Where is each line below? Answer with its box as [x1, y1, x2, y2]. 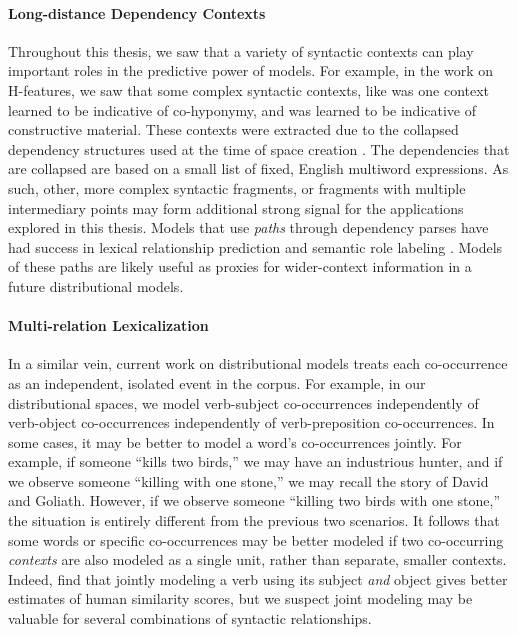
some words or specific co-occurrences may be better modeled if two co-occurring [8, 529, 504, 550]
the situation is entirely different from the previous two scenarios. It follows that [8, 510, 500, 531]
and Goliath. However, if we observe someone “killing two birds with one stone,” [8, 490, 501, 511]
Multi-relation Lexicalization [8, 315, 209, 336]
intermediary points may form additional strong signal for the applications [8, 197, 464, 218]
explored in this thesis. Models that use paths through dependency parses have [8, 217, 489, 238]
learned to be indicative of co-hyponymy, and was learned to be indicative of [8, 99, 477, 120]
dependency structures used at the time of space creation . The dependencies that [8, 138, 510, 159]
